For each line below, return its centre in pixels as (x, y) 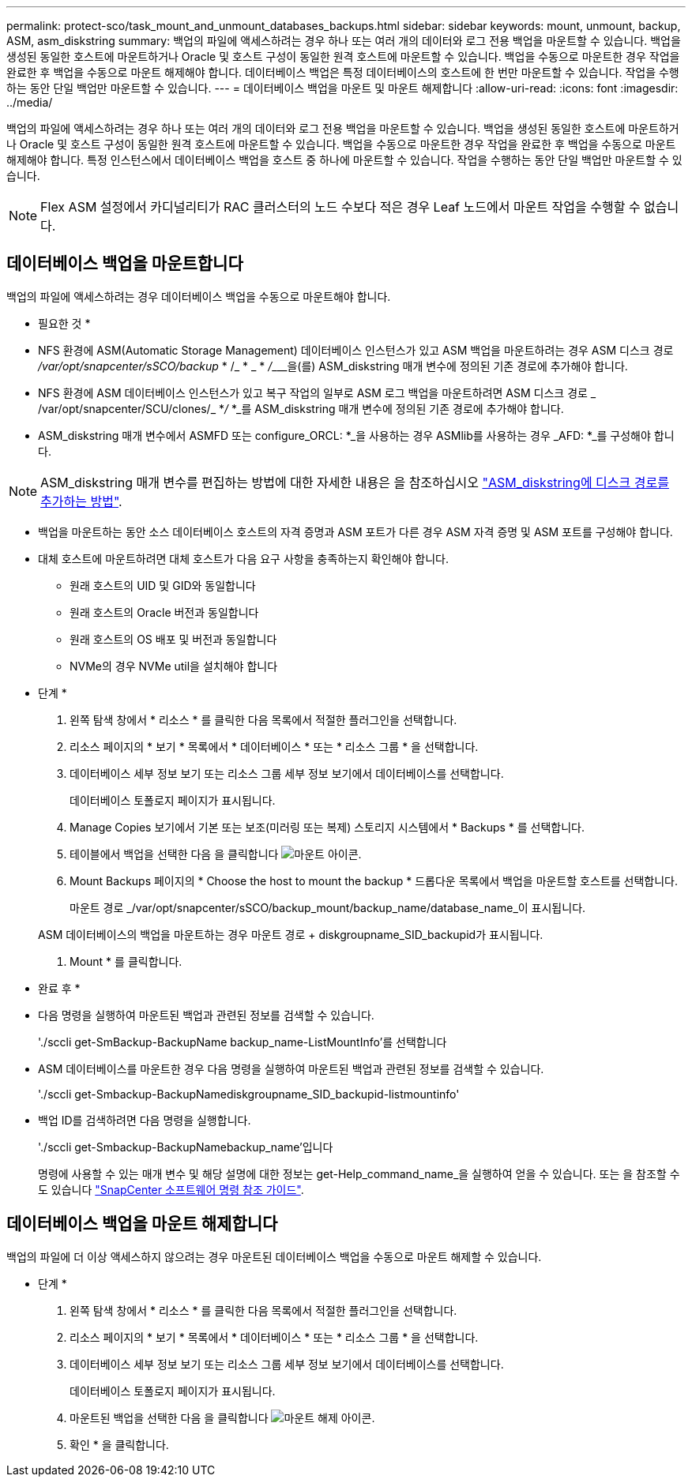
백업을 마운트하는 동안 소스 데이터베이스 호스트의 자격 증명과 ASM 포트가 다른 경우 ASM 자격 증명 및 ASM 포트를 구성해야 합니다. (355, 531)
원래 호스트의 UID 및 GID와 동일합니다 (163, 585)
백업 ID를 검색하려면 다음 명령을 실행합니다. (145, 1120)
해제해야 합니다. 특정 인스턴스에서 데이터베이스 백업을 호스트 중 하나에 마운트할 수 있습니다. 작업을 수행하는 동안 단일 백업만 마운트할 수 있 (344, 160)
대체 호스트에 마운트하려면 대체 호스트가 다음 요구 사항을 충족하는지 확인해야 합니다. (243, 558)
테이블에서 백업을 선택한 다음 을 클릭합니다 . (216, 854)
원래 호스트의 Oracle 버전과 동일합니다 (164, 612)
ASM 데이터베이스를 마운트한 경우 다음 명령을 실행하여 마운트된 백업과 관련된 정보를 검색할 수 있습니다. (291, 1068)
